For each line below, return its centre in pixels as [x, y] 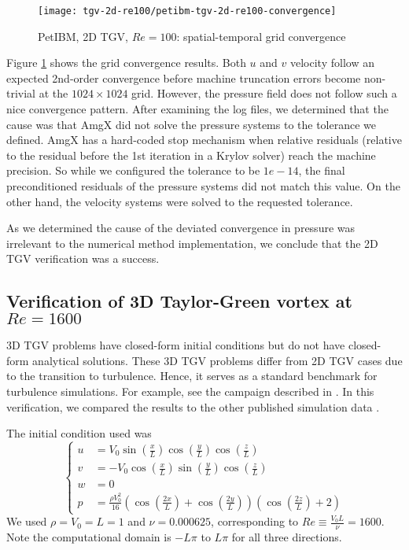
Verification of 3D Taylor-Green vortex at [179, 301]
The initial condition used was [79, 433]
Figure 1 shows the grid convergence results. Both [126, 63]
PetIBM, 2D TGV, [83, 36]
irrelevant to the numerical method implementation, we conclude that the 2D [192, 243]
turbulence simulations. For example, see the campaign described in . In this [190, 391]
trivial [21, 93]
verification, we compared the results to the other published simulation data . [193, 406]
